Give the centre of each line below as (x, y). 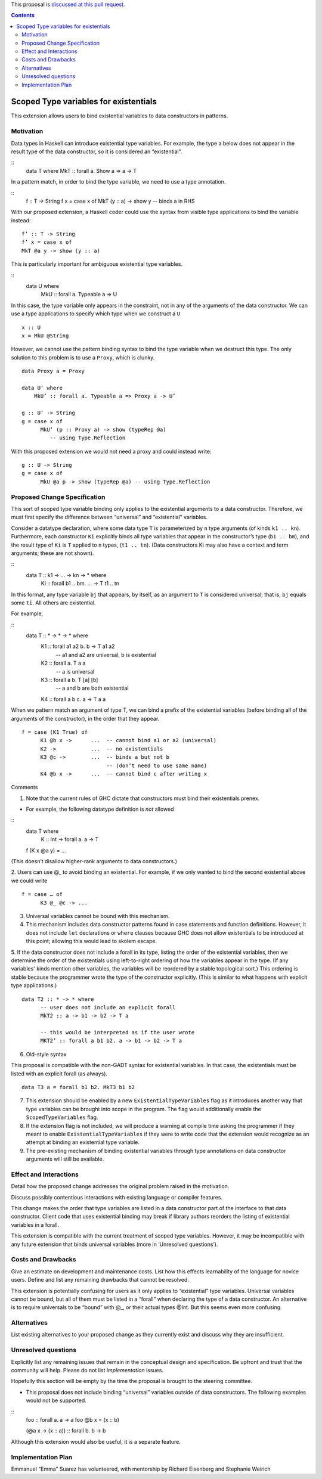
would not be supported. (56, 1400)
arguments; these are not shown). (52, 553)
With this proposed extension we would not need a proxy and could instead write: (111, 451)
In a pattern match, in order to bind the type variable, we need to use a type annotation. (118, 182)
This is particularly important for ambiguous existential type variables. (97, 264)
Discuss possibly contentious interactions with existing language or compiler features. (117, 1197)
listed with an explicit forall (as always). (59, 1074)
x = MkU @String (45, 336)
